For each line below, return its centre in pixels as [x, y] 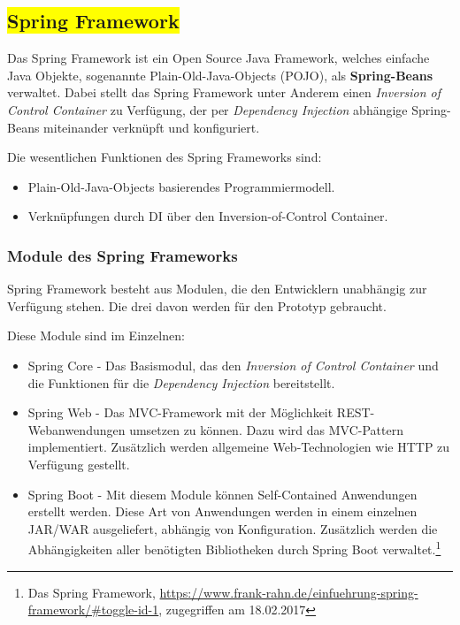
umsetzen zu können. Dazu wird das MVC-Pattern [266, 429]
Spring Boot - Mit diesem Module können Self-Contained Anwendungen [222, 494]
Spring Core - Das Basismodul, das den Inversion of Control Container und [233, 365]
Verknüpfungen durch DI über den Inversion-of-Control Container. [208, 216]
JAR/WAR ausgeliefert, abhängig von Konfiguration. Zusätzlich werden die [233, 528]
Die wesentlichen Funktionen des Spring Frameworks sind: [165, 157]
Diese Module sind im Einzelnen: [96, 335]
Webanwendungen [77, 429]
